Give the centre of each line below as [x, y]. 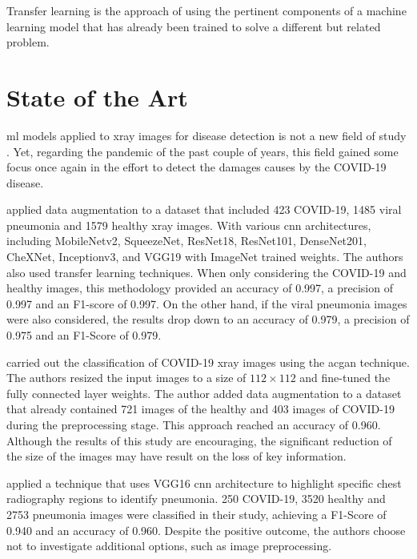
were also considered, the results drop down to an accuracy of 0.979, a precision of [208, 319]
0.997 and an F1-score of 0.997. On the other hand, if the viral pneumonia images [207, 303]
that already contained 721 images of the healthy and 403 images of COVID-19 [200, 409]
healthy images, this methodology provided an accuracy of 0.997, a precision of [200, 288]
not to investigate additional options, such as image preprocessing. [169, 546]
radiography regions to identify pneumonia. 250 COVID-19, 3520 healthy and [196, 499]
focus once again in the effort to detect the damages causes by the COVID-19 [196, 167]
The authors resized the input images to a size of [126, 378]
